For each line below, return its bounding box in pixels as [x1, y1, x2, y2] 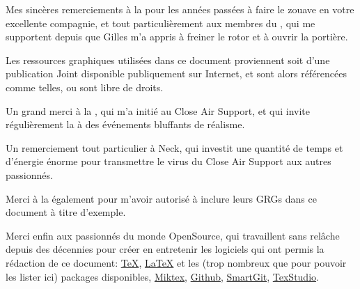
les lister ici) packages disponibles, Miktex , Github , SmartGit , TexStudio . [6, 269, 319, 283]
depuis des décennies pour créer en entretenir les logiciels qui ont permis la [6, 242, 324, 256]
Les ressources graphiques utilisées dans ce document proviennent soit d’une [6, 52, 330, 67]
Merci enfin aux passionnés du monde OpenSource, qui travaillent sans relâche [6, 228, 340, 242]
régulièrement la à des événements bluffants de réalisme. [6, 117, 245, 132]
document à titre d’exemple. [6, 205, 126, 219]
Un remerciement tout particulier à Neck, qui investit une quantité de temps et [6, 140, 343, 155]
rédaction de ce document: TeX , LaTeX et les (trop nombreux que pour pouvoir [6, 255, 347, 270]
